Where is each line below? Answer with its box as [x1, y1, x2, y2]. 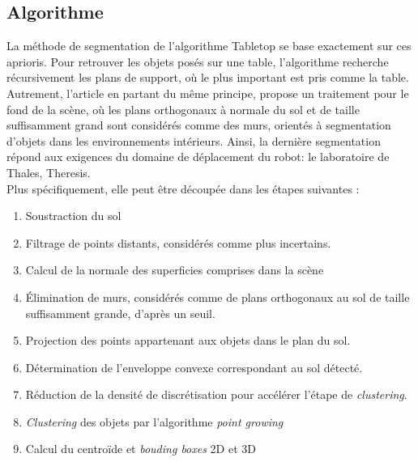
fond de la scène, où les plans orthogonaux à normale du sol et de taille [6, 100, 360, 117]
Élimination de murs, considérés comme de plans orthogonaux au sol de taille [25, 288, 410, 305]
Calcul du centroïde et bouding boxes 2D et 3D [25, 440, 256, 457]
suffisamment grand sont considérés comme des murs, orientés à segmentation [6, 117, 391, 134]
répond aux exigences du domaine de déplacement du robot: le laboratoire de [6, 148, 390, 165]
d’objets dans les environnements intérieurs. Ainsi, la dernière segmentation [6, 132, 381, 149]
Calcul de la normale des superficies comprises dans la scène [25, 261, 324, 278]
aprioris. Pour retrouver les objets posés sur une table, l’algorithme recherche [6, 53, 389, 70]
